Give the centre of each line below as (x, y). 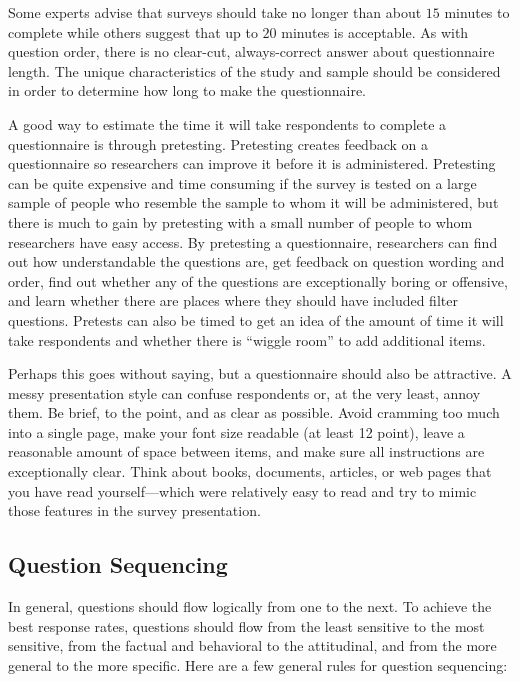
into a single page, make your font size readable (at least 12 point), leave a (236, 431)
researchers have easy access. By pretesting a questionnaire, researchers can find (253, 241)
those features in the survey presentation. (134, 510)
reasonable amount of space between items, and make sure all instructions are (246, 451)
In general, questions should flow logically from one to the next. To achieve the (250, 606)
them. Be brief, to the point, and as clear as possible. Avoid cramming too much (254, 412)
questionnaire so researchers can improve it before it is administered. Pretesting (252, 163)
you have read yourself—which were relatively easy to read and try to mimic (242, 490)
